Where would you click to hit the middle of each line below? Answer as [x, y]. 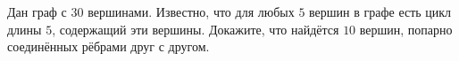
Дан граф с [37, 11]
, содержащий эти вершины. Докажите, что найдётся [196, 29]
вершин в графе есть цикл [380, 11]
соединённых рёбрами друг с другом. [108, 46]
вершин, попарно [406, 29]
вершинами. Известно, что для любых [191, 11]
